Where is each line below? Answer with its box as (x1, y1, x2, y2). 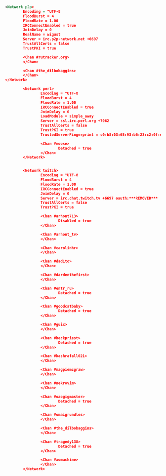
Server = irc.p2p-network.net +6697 (23, 37, 98, 42)
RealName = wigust (23, 32, 61, 37)
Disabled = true (58, 218, 92, 223)
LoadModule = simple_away (40, 114, 94, 119)
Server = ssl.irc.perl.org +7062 (40, 119, 110, 123)
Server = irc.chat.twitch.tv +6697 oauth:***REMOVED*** (40, 196, 158, 200)
